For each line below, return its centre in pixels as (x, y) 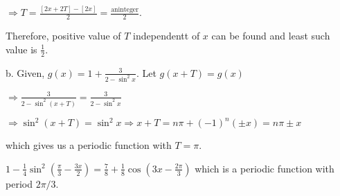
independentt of (167, 36)
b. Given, (25, 72)
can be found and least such (271, 36)
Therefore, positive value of (63, 36)
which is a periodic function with (265, 168)
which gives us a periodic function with (89, 145)
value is (21, 49)
